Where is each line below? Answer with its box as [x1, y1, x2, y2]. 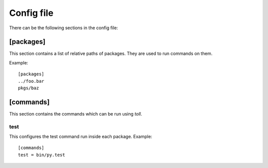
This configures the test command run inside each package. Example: [9, 134, 152, 140]
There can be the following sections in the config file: [9, 25, 119, 31]
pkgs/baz [18, 85, 39, 91]
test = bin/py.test [18, 152, 66, 158]
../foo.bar [18, 78, 45, 84]
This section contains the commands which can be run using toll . [9, 111, 142, 116]
